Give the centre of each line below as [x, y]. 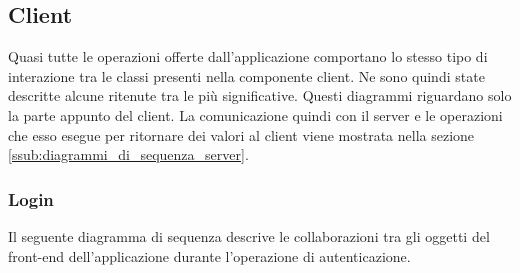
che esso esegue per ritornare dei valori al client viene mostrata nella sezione [241, 134]
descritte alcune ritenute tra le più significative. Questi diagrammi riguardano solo [260, 95]
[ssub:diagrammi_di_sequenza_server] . [128, 154]
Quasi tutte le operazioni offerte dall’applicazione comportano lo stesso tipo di [248, 56]
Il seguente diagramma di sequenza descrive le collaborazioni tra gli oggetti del [249, 235]
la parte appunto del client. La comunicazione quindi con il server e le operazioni [255, 114]
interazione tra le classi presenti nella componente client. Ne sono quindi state [246, 75]
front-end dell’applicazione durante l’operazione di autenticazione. [209, 255]
